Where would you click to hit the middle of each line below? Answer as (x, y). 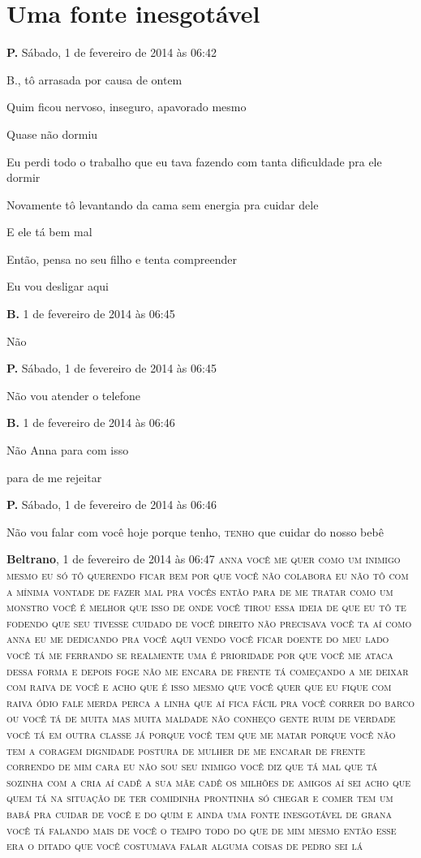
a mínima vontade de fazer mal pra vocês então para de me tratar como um (200, 591)
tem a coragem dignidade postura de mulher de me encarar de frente (186, 750)
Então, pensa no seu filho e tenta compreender (122, 259)
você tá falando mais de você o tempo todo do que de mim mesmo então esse (202, 829)
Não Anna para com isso (68, 450)
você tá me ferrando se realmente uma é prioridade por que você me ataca (200, 654)
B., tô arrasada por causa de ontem (95, 79)
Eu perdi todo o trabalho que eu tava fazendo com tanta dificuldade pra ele (194, 161)
